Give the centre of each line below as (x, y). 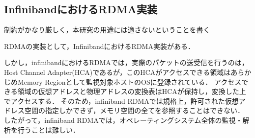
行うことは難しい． (48, 129)
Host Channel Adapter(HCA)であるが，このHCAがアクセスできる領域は (117, 72)
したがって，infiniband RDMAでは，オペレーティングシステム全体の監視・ (123, 120)
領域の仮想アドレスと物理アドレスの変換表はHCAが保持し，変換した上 (132, 91)
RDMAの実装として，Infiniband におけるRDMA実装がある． (99, 46)
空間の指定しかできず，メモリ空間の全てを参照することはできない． (134, 110)
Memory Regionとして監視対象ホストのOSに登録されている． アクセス (129, 81)
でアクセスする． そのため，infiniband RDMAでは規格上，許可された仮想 (121, 101)
